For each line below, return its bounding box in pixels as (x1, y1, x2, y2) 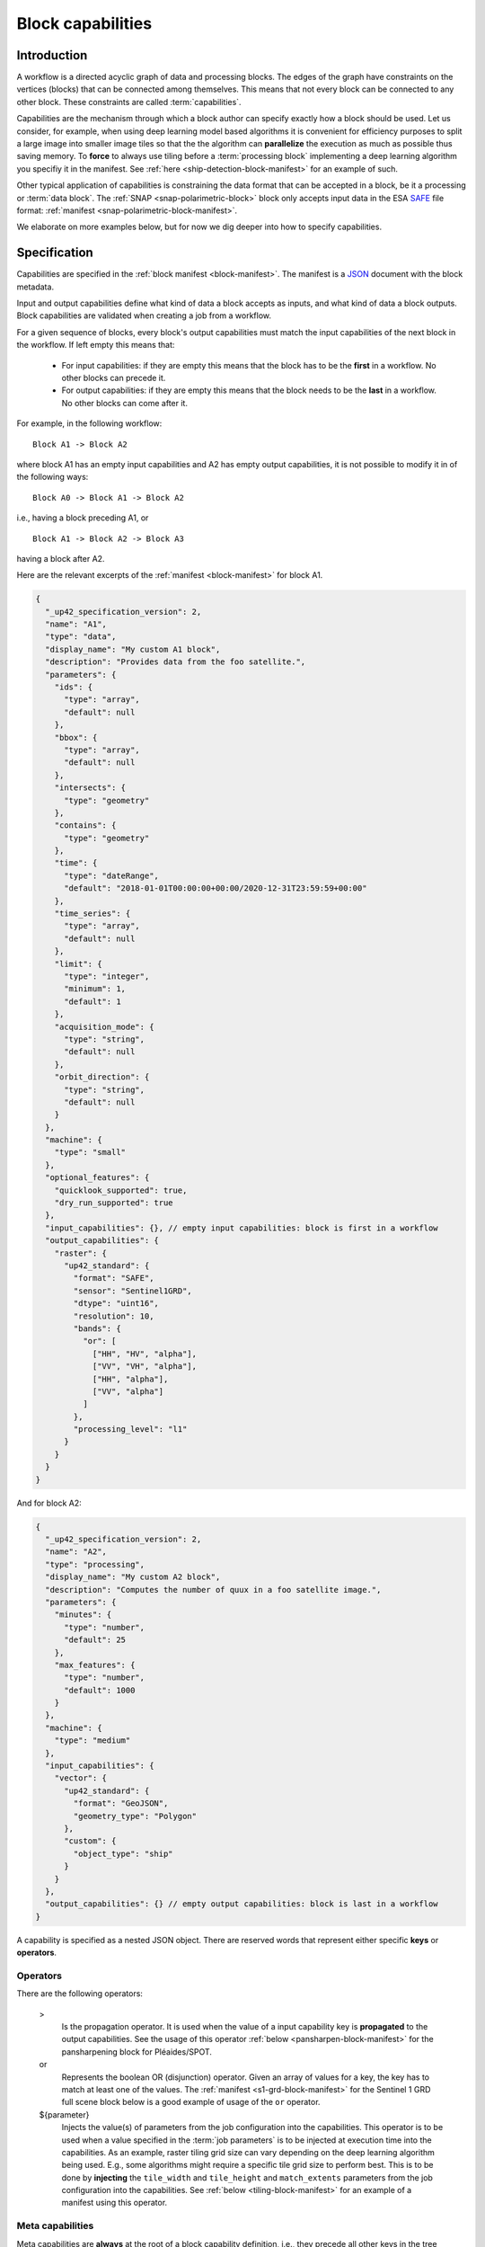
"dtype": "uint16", (73, 1299, 159, 1309)
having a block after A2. (16, 553, 105, 564)
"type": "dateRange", (64, 870, 159, 881)
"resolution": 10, (73, 1310, 154, 1321)
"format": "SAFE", (73, 1273, 154, 1283)
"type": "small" (54, 1147, 126, 1158)
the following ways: (16, 472, 89, 483)
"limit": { (54, 958, 102, 969)
